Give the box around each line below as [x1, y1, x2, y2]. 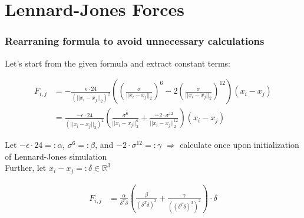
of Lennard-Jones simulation [5, 150, 107, 162]
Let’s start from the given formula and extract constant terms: [5, 57, 230, 69]
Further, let [5, 161, 47, 174]
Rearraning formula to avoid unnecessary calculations [5, 34, 265, 48]
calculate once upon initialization [180, 138, 299, 151]
